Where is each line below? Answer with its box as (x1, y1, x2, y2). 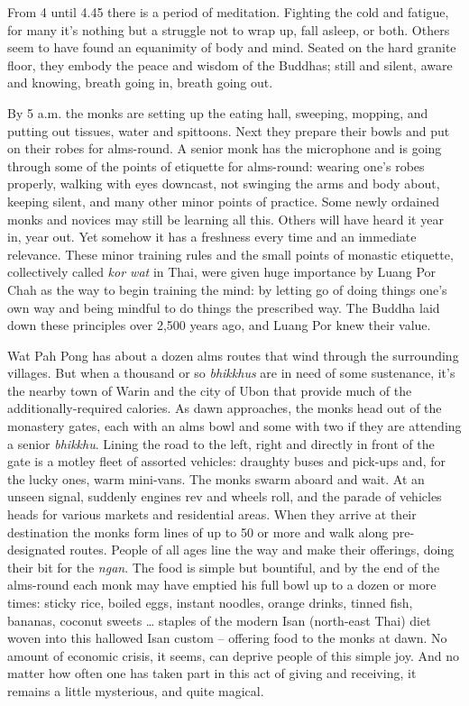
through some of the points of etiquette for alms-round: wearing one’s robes (7, 156, 425, 175)
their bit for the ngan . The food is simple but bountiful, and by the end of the (7, 557, 440, 576)
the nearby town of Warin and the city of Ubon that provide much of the (7, 381, 412, 399)
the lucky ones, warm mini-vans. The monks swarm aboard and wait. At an (7, 469, 425, 488)
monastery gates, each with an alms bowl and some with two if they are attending (7, 417, 462, 436)
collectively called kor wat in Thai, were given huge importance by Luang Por (7, 262, 437, 281)
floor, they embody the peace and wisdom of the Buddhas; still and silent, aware (7, 55, 453, 74)
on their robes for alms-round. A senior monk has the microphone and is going (7, 139, 442, 158)
